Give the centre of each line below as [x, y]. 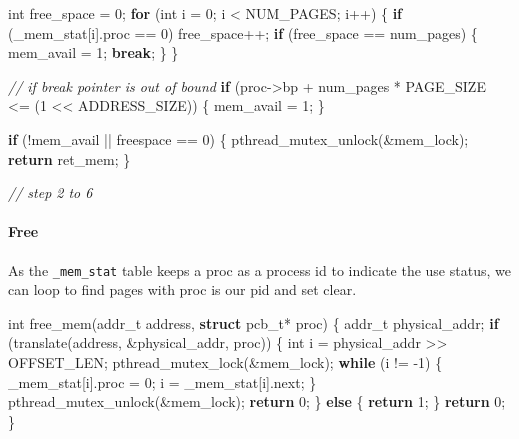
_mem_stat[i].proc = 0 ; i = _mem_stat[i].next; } [162, 381]
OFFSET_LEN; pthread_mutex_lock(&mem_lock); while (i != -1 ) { [225, 361]
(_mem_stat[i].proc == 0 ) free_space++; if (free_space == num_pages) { [243, 32]
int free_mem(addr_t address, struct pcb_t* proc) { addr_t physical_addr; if [253, 322]
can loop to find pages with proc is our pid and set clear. [182, 289]
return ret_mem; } [69, 158]
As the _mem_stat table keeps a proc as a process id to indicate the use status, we [259, 269]
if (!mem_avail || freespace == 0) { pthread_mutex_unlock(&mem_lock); [238, 138]
